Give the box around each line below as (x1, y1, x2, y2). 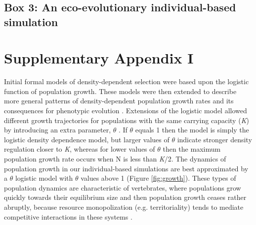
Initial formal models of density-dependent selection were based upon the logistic (4, 76, 249, 87)
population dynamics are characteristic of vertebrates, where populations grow (4, 182, 241, 193)
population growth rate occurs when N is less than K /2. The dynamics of (4, 154, 226, 164)
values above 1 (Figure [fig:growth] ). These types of (81, 173, 236, 183)
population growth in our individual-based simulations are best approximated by (4, 163, 249, 173)
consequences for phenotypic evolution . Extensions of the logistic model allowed (4, 105, 247, 116)
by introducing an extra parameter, (4, 125, 111, 135)
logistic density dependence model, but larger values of (4, 134, 170, 144)
